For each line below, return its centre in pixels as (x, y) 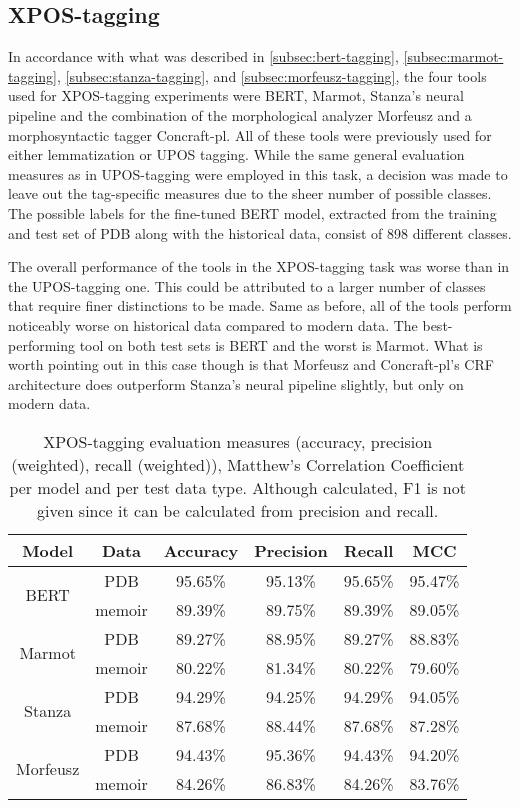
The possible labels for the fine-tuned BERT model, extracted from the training (252, 212)
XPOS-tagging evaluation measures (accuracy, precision (238, 441)
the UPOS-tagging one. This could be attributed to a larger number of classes (247, 285)
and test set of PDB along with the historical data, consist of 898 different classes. (260, 232)
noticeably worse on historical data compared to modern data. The (213, 324)
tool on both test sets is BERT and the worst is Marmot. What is (281, 344)
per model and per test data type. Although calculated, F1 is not (237, 487)
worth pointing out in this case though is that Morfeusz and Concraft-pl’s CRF (251, 364)
